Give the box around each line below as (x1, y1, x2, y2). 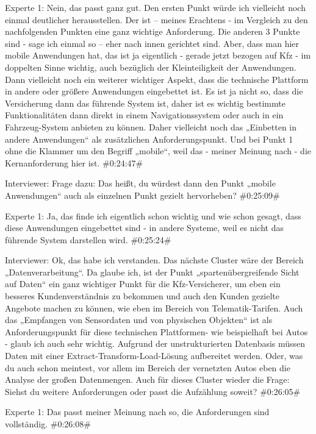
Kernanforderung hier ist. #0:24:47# (5, 156, 143, 169)
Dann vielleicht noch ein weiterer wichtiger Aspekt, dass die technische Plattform (5, 73, 309, 85)
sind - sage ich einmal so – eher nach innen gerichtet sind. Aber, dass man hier (5, 37, 300, 49)
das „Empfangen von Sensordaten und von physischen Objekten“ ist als (5, 313, 273, 326)
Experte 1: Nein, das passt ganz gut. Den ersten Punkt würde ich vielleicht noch (5, 1, 306, 13)
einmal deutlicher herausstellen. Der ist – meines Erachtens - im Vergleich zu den (5, 13, 308, 26)
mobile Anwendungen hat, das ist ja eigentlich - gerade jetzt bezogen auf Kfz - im (5, 49, 311, 62)
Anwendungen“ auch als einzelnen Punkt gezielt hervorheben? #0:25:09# (5, 188, 280, 201)
